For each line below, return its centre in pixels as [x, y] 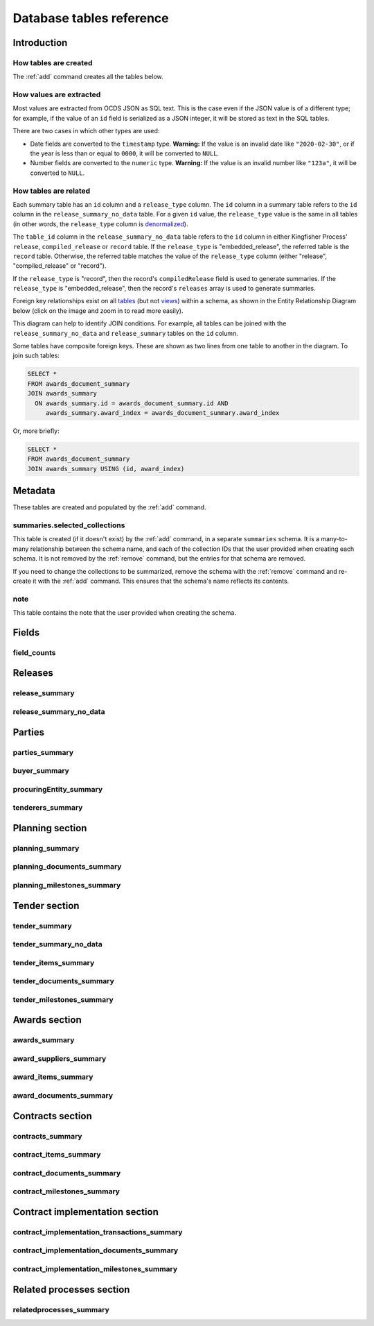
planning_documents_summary [67, 867]
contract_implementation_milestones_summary [95, 1269]
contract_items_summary [57, 1155]
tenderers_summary [48, 808]
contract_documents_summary [67, 1173]
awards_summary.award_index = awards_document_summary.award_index [162, 413]
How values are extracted [57, 95]
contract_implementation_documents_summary [96, 1250]
